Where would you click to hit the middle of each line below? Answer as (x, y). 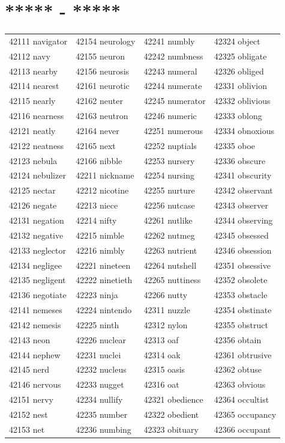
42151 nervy (31, 399)
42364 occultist (241, 399)
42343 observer (241, 205)
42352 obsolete (241, 280)
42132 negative (36, 235)
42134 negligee (35, 265)
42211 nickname (105, 175)
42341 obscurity (243, 175)
